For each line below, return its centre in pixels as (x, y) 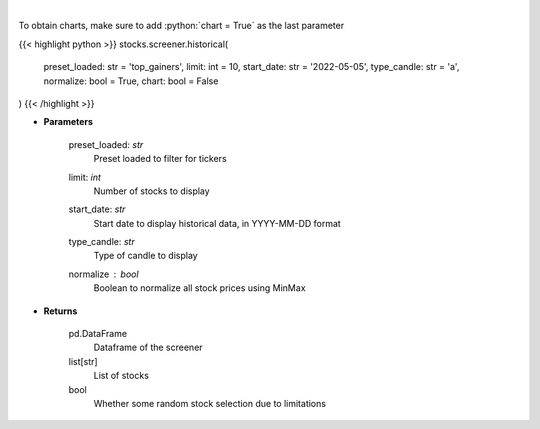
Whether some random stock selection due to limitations (210, 403)
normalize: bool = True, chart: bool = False (131, 81)
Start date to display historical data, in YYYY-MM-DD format (217, 223)
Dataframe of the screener (148, 347)
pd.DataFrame (98, 334)
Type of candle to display (146, 256)
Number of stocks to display (151, 191)
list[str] (83, 361)
